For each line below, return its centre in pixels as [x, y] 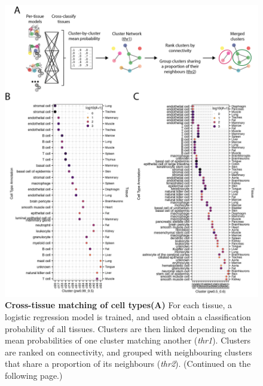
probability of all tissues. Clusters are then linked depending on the [128, 328]
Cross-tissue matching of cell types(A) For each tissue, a [118, 305]
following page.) [34, 375]
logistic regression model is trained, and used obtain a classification [128, 317]
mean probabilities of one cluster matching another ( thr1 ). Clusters [128, 340]
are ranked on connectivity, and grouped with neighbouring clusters [129, 352]
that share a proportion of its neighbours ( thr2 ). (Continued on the [128, 364]
